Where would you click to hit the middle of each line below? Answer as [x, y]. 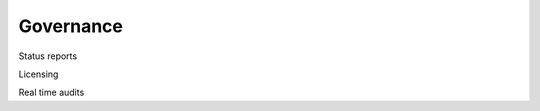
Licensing [38, 74]
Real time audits [51, 92]
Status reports [48, 56]
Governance [71, 26]
